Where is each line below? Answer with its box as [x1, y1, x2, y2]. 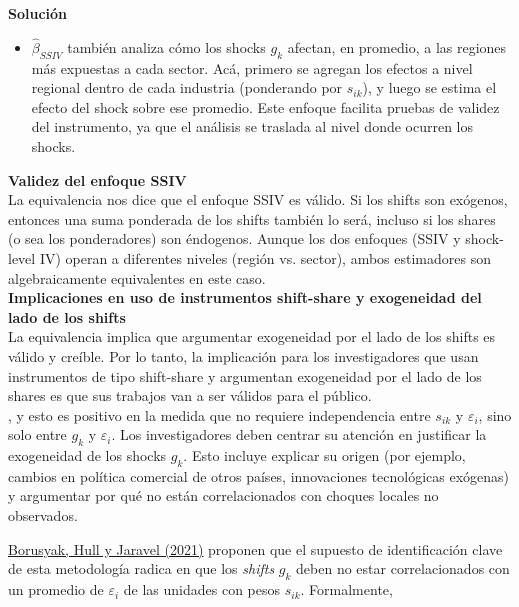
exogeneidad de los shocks [8, 445, 167, 466]
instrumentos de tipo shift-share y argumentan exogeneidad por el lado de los [8, 365, 482, 386]
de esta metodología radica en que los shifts [8, 558, 275, 579]
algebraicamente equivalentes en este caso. [8, 267, 266, 288]
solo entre [8, 424, 67, 445]
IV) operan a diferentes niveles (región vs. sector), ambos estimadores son [39, 247, 491, 268]
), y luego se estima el [362, 77, 497, 98]
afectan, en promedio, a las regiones [287, 36, 507, 57]
